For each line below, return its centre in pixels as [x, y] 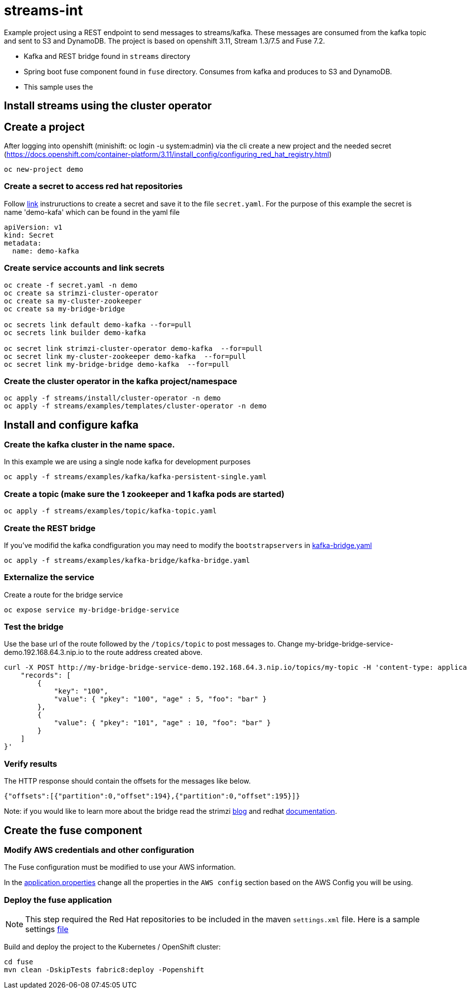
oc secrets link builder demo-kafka [75, 332]
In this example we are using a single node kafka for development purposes [127, 462]
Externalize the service [49, 577]
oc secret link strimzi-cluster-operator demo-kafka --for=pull [133, 348]
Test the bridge [34, 627]
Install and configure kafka [71, 425]
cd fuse [19, 962]
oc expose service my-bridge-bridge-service [92, 610]
